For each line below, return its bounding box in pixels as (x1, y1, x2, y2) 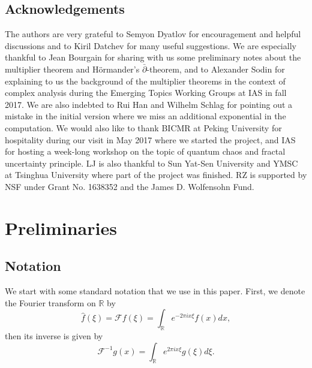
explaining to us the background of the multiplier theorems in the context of (5, 74, 286, 87)
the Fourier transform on (5, 296, 96, 309)
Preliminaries (5, 215, 117, 240)
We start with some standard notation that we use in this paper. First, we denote (5, 285, 305, 297)
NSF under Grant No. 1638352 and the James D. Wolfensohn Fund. (5, 180, 254, 192)
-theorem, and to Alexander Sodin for (146, 62, 285, 75)
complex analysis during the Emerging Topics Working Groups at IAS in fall (5, 86, 287, 99)
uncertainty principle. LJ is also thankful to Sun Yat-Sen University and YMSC (5, 156, 298, 169)
